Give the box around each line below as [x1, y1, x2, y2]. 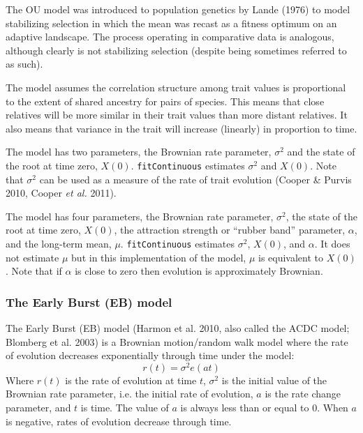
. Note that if [6, 264, 62, 278]
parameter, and [6, 400, 71, 415]
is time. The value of [80, 400, 169, 415]
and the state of [287, 144, 355, 159]
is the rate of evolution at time [65, 372, 197, 387]
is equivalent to [258, 250, 324, 264]
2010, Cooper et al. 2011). [6, 185, 117, 200]
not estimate [6, 250, 59, 264]
